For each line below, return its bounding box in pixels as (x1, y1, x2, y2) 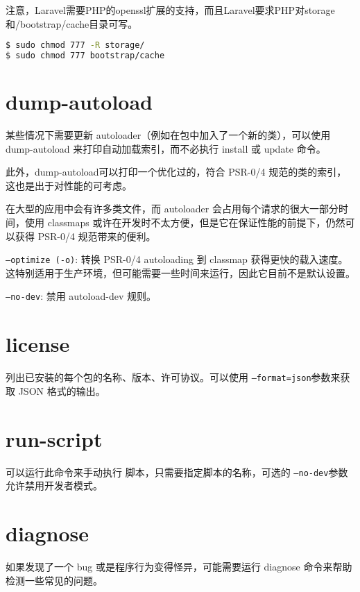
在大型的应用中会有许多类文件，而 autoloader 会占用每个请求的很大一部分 (6, 201, 338, 216)
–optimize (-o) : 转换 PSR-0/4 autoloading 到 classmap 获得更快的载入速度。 (6, 252, 348, 267)
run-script (6, 424, 103, 453)
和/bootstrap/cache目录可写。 (6, 16, 138, 31)
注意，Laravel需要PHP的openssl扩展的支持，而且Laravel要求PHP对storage (6, 3, 335, 17)
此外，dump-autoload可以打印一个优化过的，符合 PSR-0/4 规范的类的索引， (6, 164, 347, 179)
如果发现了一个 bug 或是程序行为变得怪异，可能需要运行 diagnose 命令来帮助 (6, 559, 352, 573)
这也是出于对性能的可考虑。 (6, 178, 132, 192)
